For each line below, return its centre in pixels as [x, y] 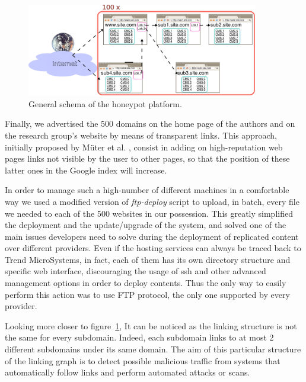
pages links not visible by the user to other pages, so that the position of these [147, 158]
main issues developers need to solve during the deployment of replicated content [152, 236]
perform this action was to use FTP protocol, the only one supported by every [147, 294]
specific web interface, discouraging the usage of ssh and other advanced [136, 271]
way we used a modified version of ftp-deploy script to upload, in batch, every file [152, 201]
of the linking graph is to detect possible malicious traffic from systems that [143, 360]
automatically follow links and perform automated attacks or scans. [128, 372]
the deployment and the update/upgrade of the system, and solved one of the [146, 225]
